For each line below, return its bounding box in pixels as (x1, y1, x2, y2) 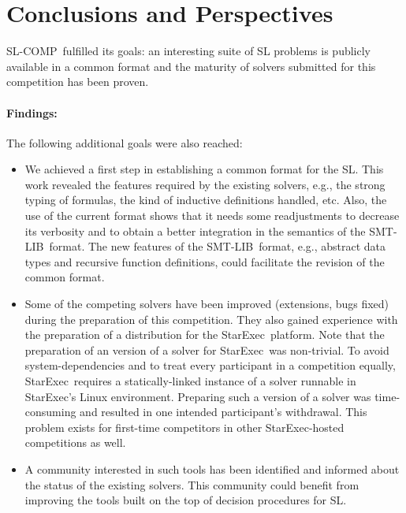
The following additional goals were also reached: (6, 134, 243, 151)
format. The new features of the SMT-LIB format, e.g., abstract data (49, 238, 386, 255)
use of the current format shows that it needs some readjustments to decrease (24, 207, 400, 224)
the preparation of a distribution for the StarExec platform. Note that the (24, 326, 385, 343)
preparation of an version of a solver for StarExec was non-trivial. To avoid (24, 341, 389, 358)
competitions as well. (24, 434, 126, 451)
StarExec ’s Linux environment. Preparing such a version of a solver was (24, 388, 371, 404)
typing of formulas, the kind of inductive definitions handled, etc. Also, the (24, 191, 387, 208)
